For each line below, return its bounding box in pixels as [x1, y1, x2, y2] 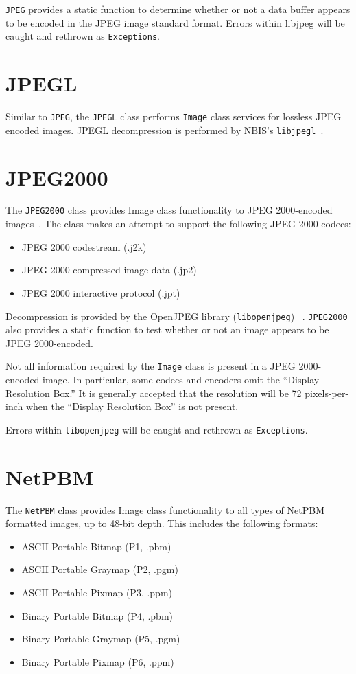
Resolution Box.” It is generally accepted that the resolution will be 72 [5, 385, 302, 400]
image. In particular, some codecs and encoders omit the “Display [43, 372, 320, 386]
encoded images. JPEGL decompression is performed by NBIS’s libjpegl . [5, 122, 324, 137]
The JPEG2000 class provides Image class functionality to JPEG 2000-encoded [5, 203, 333, 217]
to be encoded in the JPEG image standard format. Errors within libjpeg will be [5, 15, 345, 30]
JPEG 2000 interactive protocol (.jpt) [21, 285, 180, 300]
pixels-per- [305, 385, 349, 400]
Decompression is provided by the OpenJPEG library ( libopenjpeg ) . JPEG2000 [5, 308, 348, 323]
